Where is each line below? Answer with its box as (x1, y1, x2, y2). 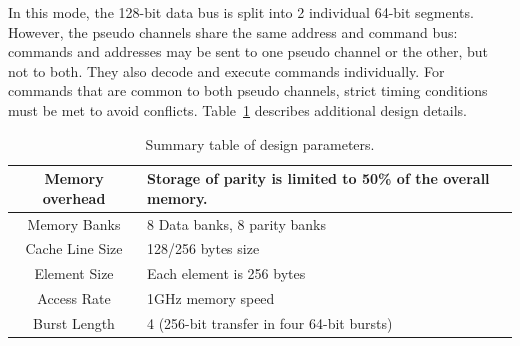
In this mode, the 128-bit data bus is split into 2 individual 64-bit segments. (8, 2, 474, 22)
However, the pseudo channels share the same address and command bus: (8, 21, 458, 42)
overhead (42, 187, 106, 208)
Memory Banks (27, 213, 121, 234)
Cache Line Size (25, 238, 123, 259)
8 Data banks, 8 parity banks (147, 213, 326, 234)
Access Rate (37, 288, 111, 309)
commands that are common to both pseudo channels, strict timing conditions (8, 80, 488, 101)
